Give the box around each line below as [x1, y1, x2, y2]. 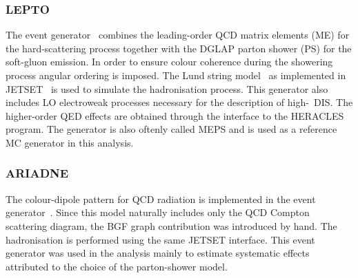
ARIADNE [6, 164, 69, 182]
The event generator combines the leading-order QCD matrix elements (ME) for [6, 28, 350, 42]
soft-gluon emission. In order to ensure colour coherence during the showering [6, 54, 333, 69]
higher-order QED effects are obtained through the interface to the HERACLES [6, 108, 344, 122]
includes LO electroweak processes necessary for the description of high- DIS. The [6, 95, 353, 109]
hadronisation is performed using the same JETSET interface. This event [6, 232, 315, 246]
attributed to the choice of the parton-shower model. [6, 259, 228, 273]
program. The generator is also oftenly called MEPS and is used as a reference [6, 122, 337, 136]
